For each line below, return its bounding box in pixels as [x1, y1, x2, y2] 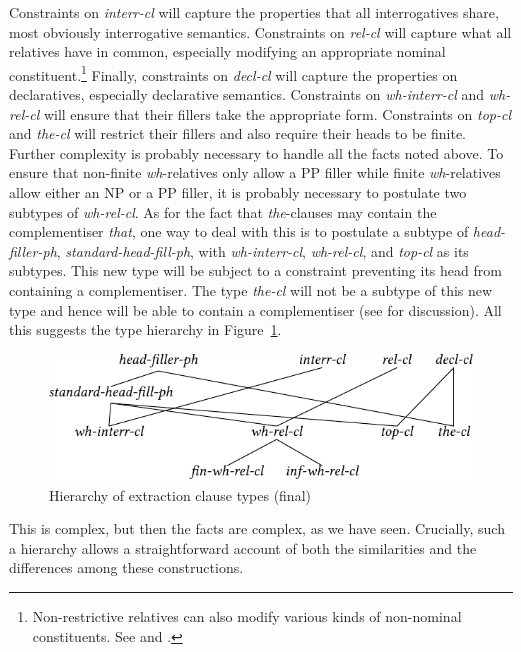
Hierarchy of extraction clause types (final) [49, 484, 311, 505]
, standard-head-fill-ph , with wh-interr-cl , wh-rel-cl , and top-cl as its [56, 240, 469, 261]
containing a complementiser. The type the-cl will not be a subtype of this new [9, 279, 493, 300]
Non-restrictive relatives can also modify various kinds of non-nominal [32, 605, 462, 626]
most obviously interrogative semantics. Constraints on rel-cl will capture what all [9, 21, 512, 42]
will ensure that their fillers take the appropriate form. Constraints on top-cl [43, 103, 511, 124]
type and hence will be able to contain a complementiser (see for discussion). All [9, 299, 502, 320]
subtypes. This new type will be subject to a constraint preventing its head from [9, 260, 502, 281]
